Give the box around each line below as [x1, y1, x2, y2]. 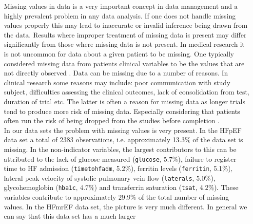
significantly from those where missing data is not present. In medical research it [4, 39, 245, 49]
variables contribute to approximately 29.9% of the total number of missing [4, 192, 229, 202]
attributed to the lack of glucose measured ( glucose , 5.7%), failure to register [4, 153, 236, 164]
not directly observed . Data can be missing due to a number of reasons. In [4, 68, 228, 78]
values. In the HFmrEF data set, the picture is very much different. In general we [4, 201, 247, 211]
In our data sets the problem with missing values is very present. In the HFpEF [4, 125, 242, 135]
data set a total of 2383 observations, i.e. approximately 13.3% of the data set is [4, 134, 243, 145]
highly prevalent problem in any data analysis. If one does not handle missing [4, 10, 236, 20]
